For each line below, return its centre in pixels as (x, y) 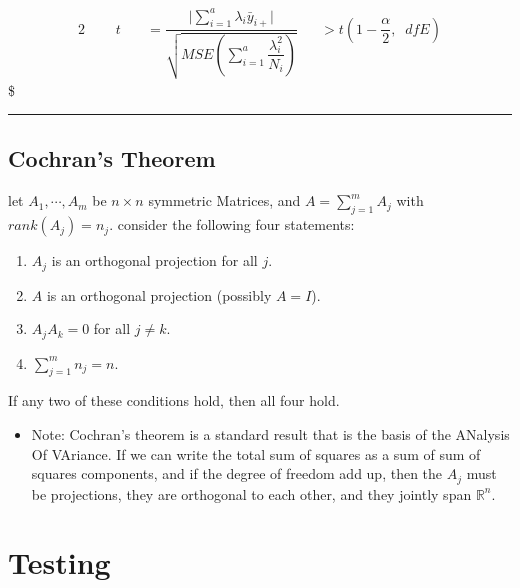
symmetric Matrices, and (224, 200)
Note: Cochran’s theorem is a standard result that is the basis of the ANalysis (270, 433)
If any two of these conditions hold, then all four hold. (174, 400)
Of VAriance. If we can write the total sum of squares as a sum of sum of (256, 453)
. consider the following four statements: (232, 224)
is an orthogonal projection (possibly (159, 294)
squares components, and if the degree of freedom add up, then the (237, 473)
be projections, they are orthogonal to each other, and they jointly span (251, 493)
